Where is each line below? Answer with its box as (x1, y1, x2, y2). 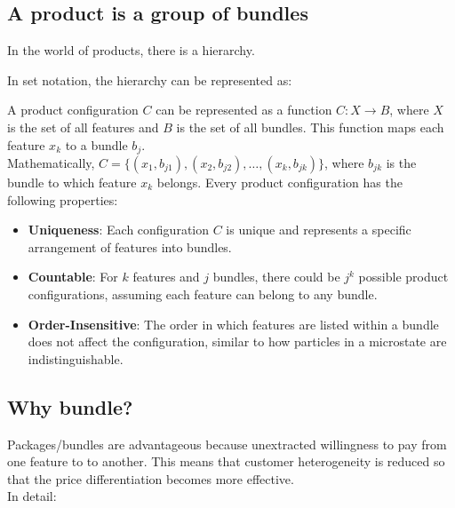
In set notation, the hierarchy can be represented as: (7, 70, 292, 89)
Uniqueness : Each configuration (28, 220, 210, 239)
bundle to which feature (7, 173, 137, 192)
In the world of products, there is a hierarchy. (7, 41, 255, 60)
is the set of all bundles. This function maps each (176, 117, 444, 136)
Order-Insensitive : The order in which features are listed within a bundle (28, 314, 439, 333)
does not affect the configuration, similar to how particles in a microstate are (28, 332, 447, 351)
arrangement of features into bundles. (28, 237, 232, 256)
